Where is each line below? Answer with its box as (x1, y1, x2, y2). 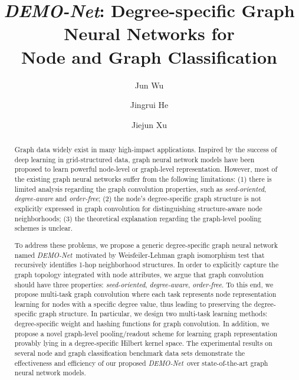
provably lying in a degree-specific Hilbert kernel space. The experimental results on (14, 338, 272, 348)
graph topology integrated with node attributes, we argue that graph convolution (14, 269, 264, 279)
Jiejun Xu (131, 118, 167, 130)
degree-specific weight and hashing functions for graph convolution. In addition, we (14, 319, 270, 329)
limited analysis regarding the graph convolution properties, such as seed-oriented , (14, 184, 267, 194)
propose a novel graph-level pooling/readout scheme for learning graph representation (14, 328, 278, 338)
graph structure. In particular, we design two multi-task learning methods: (39, 309, 268, 319)
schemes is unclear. (14, 223, 73, 233)
